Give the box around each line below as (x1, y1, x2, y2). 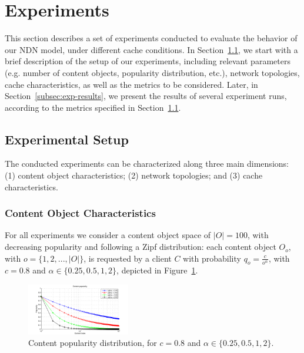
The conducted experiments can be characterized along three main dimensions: (5, 157, 289, 170)
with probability (183, 252, 241, 264)
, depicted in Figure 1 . (116, 264, 198, 276)
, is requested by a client (83, 252, 172, 264)
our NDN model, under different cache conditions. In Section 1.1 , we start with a (5, 43, 298, 55)
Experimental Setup (5, 130, 129, 148)
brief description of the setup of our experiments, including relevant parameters (5, 55, 290, 67)
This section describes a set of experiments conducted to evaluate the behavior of (5, 32, 298, 44)
